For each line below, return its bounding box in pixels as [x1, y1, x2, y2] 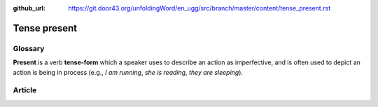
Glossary [13, 43, 45, 53]
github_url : [13, 4, 45, 12]
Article [13, 85, 37, 95]
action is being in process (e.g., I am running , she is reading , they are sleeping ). [13, 68, 244, 76]
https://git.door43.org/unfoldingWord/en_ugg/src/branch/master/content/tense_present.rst [68, 4, 331, 12]
